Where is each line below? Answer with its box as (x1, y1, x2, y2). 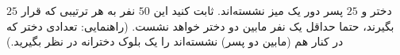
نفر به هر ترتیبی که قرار (21, 2, 136, 18)
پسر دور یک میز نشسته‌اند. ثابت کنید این (153, 2, 344, 18)
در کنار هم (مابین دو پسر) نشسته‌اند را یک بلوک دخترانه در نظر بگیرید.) (6, 33, 344, 49)
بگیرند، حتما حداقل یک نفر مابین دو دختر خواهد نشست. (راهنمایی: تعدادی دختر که (6, 17, 394, 34)
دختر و (361, 2, 392, 18)
